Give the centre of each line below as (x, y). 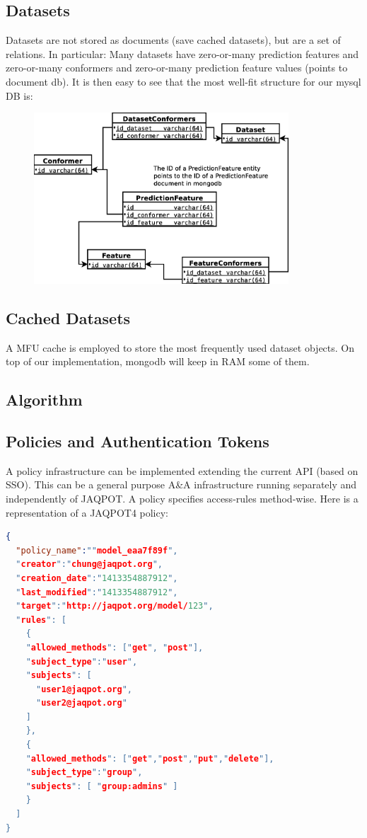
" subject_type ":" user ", (82, 661)
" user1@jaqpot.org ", (84, 689)
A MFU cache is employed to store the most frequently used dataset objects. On (180, 347)
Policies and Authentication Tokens (138, 441)
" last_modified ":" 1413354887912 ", (97, 592)
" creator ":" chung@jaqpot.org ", (89, 564)
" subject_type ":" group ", (84, 773)
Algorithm (44, 400)
